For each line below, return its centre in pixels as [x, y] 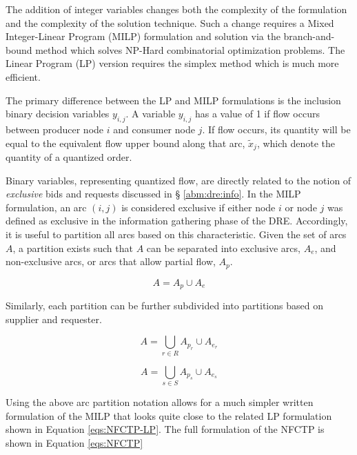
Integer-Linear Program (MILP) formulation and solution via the [143, 36]
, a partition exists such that [73, 248]
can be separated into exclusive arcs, [223, 248]
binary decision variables [58, 114]
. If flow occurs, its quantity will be [276, 129]
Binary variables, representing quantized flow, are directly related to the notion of [178, 180]
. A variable [151, 114]
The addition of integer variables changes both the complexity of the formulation [176, 9]
